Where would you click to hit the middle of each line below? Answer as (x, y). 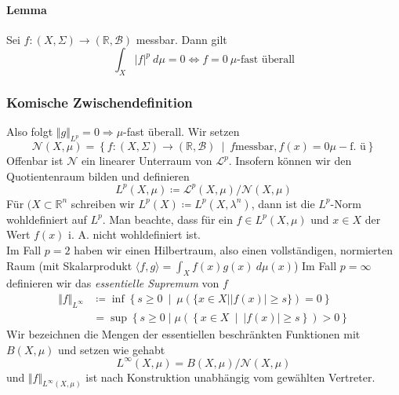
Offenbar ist (35, 161)
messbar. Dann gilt (181, 39)
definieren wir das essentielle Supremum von (113, 283)
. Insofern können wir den (290, 161)
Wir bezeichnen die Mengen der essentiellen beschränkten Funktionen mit (183, 333)
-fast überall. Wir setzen (181, 132)
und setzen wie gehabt (112, 349)
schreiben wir (103, 203)
